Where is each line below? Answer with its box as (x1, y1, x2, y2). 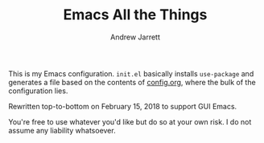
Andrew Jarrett (109, 32, 161, 42)
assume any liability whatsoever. (8, 125, 116, 135)
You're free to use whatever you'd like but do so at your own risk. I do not (8, 116, 252, 126)
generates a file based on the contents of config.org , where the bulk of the (8, 77, 256, 87)
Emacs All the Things (63, 6, 208, 24)
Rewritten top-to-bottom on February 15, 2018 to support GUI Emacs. (8, 101, 237, 111)
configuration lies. (8, 86, 68, 96)
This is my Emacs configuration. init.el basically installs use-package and (8, 68, 254, 78)
